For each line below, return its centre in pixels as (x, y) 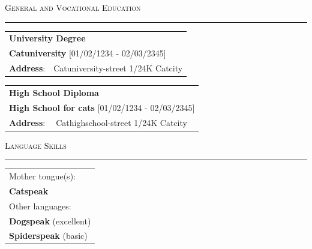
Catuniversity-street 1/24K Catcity (118, 68)
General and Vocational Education (73, 7)
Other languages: (40, 205)
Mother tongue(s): (42, 176)
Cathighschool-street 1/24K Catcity (121, 122)
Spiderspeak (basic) (48, 235)
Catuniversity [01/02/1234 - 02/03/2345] (88, 53)
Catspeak (29, 190)
